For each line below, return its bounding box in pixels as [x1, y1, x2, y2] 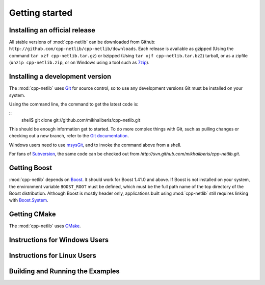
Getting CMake [9, 210, 56, 218]
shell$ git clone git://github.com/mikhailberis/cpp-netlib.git [21, 117, 141, 123]
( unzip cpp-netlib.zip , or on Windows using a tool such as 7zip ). [9, 59, 150, 66]
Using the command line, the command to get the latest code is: [9, 101, 138, 107]
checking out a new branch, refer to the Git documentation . [9, 133, 129, 139]
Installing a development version [9, 73, 111, 81]
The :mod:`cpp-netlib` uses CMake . [9, 223, 81, 229]
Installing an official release [9, 26, 96, 34]
